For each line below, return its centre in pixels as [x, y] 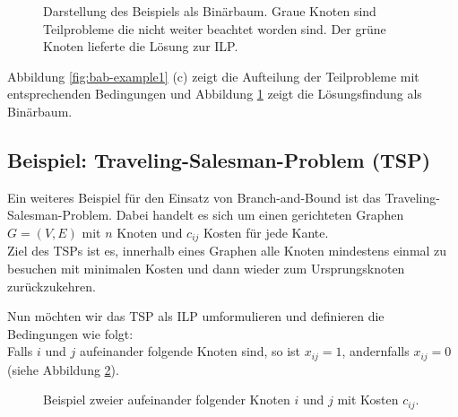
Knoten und [150, 232]
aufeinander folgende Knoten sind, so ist [190, 351]
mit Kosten [368, 400]
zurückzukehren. [52, 286]
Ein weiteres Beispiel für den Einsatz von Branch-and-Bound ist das [194, 197]
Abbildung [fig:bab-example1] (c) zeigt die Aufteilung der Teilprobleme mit [213, 76]
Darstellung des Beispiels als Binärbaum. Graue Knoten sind [210, 11]
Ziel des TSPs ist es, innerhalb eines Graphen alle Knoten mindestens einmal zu [227, 251]
